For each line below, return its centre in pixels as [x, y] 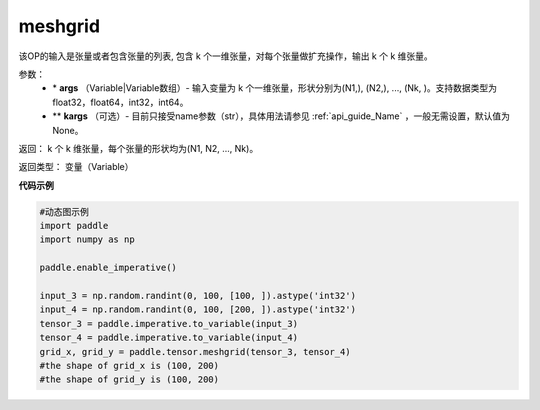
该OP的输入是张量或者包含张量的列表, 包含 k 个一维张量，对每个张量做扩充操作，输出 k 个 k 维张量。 [226, 56]
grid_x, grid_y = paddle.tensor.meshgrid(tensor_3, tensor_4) [195, 351]
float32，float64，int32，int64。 [120, 102]
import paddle [74, 226]
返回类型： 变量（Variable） [76, 167]
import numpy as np [87, 239]
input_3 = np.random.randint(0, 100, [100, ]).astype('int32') [198, 295]
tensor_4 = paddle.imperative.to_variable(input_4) [169, 338]
